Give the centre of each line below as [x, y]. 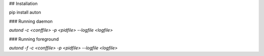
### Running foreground [34, 39]
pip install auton [25, 13]
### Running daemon [31, 21]
